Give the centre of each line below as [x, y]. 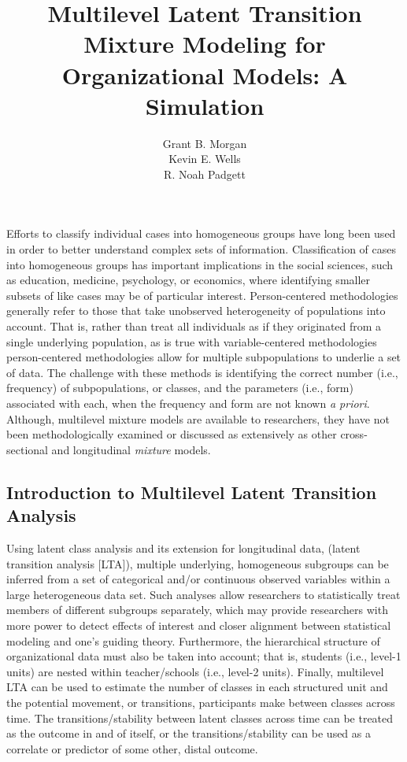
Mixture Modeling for [205, 44]
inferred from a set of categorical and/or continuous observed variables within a [198, 579]
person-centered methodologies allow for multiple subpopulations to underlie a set [204, 357]
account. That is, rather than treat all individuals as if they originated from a [194, 326]
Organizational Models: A [205, 74]
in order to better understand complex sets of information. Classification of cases [202, 249]
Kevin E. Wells [205, 159]
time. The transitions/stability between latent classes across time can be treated [200, 718]
